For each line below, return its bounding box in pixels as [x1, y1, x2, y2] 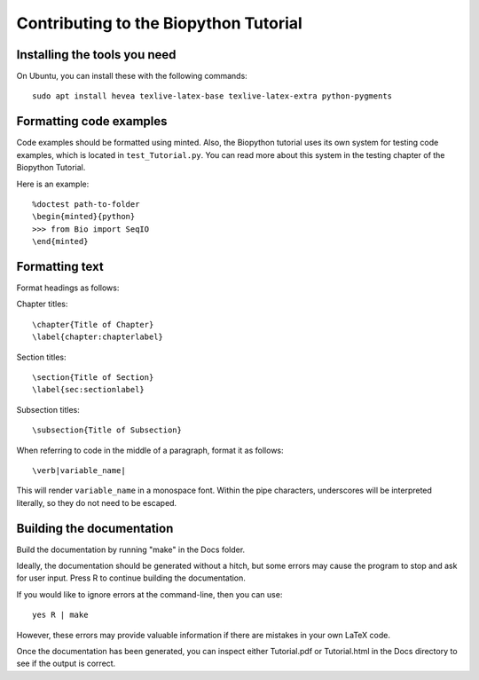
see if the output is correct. [16, 658, 116, 669]
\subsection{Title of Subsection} [32, 425, 182, 435]
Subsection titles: [16, 404, 80, 415]
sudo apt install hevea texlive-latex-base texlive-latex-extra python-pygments [32, 91, 393, 101]
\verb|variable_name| [32, 465, 126, 475]
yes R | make [32, 610, 89, 621]
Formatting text [16, 258, 104, 274]
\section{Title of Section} [32, 372, 154, 382]
